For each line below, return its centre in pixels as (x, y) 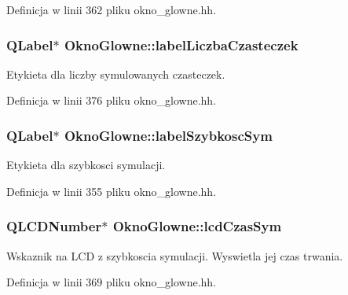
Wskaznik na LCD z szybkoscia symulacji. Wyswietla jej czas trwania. (175, 255)
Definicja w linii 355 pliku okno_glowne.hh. (112, 191)
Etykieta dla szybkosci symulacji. (86, 165)
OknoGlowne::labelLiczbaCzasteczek (181, 44)
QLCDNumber (54, 226)
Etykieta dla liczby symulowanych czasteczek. (116, 74)
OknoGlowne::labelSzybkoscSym (168, 135)
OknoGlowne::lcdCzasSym (197, 226)
